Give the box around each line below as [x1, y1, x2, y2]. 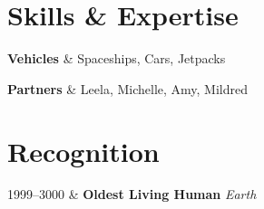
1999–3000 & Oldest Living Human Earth [7, 185, 257, 204]
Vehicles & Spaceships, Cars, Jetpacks [7, 49, 226, 68]
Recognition [7, 132, 160, 169]
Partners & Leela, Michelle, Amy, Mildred [7, 79, 248, 98]
